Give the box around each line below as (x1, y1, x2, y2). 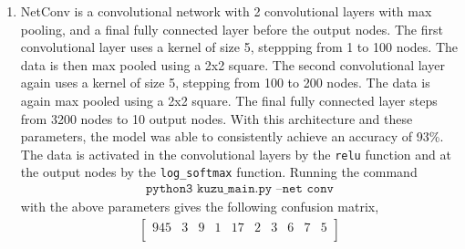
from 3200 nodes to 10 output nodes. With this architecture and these (20, 109, 413, 128)
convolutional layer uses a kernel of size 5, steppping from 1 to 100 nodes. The (20, 37, 458, 57)
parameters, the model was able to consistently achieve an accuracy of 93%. (20, 127, 444, 146)
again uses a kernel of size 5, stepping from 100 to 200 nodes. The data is (20, 73, 430, 92)
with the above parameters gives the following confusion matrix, (20, 197, 379, 216)
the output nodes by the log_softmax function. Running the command (20, 162, 418, 182)
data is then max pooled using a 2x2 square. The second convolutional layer (20, 55, 445, 74)
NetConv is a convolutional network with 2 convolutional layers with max (20, 2, 432, 20)
